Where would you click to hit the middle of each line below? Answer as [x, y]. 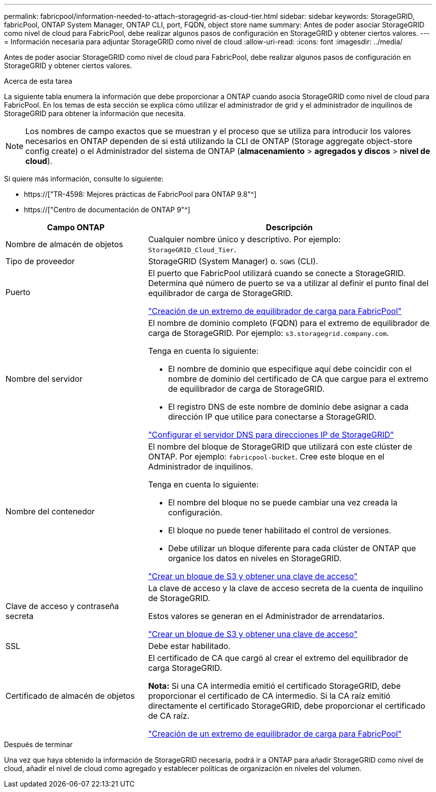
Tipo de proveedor [40, 261]
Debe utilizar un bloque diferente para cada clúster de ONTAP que [292, 548]
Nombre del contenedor [50, 511]
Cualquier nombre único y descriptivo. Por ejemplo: [244, 239]
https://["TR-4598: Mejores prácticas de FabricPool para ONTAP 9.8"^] [140, 194]
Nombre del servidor [44, 379]
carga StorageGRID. [185, 668]
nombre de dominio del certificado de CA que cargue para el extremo [298, 379]
